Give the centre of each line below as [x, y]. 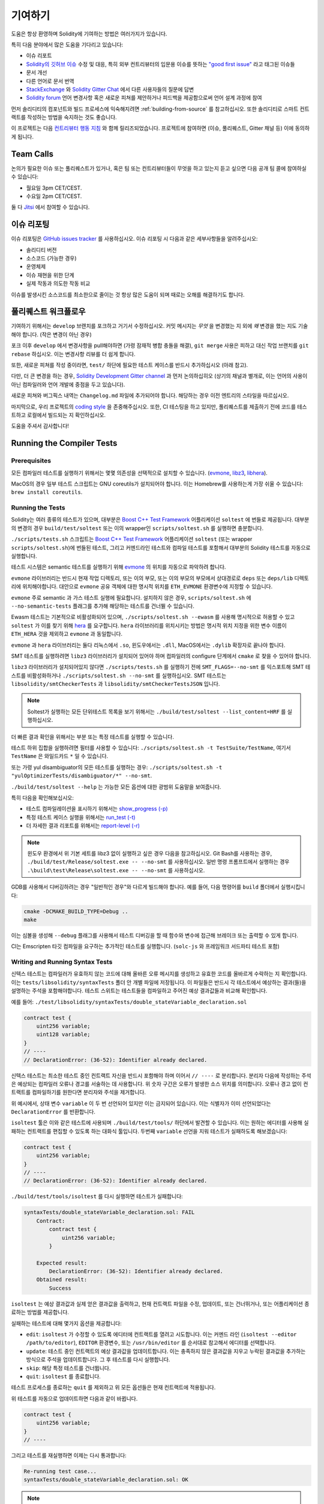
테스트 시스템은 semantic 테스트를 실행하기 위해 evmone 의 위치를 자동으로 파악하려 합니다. [118, 567]
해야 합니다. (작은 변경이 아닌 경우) [52, 334]
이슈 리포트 [39, 56]
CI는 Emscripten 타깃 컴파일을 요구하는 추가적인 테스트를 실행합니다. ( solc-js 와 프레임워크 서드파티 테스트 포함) [145, 946]
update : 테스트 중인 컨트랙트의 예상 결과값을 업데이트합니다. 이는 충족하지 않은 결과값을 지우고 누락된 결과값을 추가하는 [166, 1351]
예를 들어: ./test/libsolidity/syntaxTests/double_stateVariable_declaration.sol [129, 1002]
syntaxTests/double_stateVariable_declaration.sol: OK [106, 1480]
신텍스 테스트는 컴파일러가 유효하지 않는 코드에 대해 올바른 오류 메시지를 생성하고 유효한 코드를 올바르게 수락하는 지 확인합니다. [159, 974]
